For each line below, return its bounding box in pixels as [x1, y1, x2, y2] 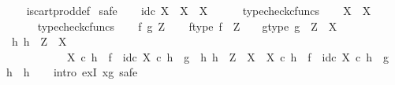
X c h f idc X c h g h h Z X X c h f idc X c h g [66, 48, 389, 65]
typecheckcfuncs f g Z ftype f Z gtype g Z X [37, 17, 337, 34]
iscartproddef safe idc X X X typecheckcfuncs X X [26, 2, 371, 18]
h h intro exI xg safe [6, 64, 138, 80]
